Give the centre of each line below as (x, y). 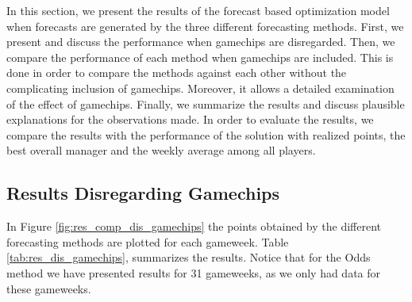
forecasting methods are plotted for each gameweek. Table (148, 241)
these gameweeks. (49, 288)
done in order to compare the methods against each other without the (177, 73)
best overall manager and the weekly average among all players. (161, 150)
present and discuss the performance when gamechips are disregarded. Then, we (201, 42)
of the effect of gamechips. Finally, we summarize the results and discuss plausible (206, 103)
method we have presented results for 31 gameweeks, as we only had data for (194, 272)
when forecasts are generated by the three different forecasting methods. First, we (205, 26)
